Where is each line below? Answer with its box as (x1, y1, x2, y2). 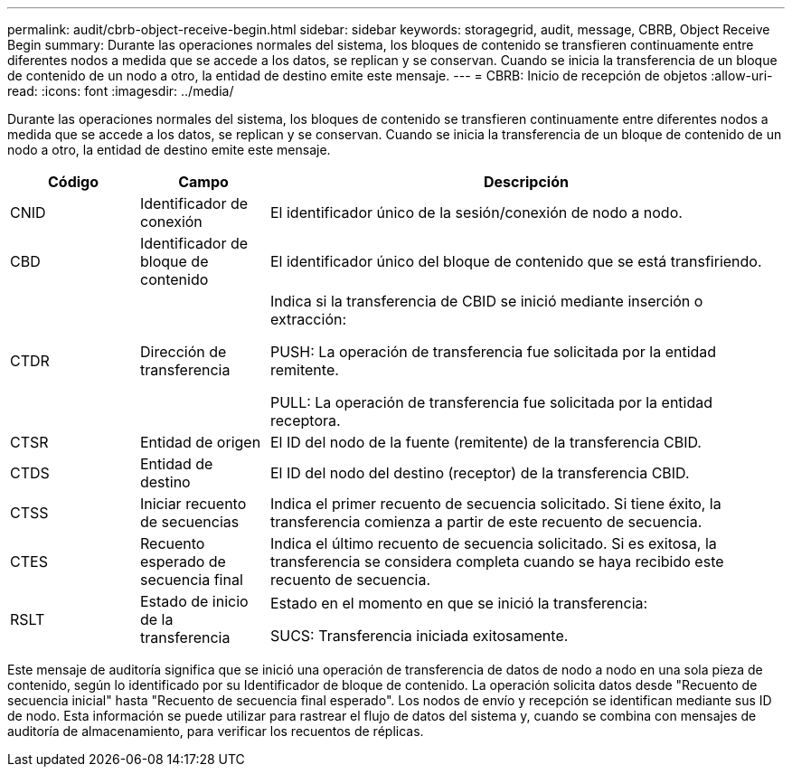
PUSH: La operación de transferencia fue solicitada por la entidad (269, 343, 717, 361)
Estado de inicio (139, 592, 249, 610)
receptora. (269, 411, 341, 429)
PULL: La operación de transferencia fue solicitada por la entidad (269, 393, 713, 411)
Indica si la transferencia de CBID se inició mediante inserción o (269, 292, 703, 310)
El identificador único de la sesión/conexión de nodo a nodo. (269, 203, 683, 222)
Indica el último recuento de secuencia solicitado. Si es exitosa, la (269, 534, 717, 552)
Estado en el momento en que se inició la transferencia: (269, 594, 648, 612)
